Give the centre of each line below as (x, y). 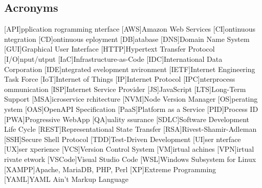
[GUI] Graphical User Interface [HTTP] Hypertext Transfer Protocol (110, 49)
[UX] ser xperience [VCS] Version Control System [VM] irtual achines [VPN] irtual (129, 149)
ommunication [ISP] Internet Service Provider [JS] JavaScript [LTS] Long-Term (125, 89)
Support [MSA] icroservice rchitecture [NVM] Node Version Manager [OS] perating (131, 99)
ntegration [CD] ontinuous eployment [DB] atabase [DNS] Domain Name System (127, 39)
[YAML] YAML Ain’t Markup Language (66, 179)
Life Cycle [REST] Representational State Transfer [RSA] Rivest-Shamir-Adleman (130, 129)
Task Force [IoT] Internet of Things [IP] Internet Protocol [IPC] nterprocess (120, 79)
